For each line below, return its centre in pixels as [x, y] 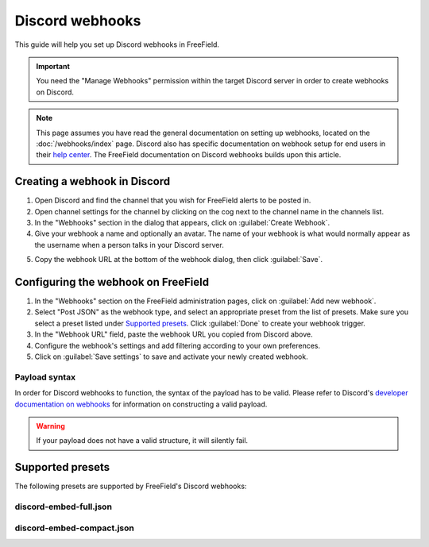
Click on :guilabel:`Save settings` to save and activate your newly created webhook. [172, 356]
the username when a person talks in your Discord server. [129, 245]
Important [53, 66]
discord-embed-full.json [64, 507]
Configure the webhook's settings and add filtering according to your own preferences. [178, 345]
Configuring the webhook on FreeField [112, 282]
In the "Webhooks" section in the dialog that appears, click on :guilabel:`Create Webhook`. [182, 222]
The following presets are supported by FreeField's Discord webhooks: [131, 486]
